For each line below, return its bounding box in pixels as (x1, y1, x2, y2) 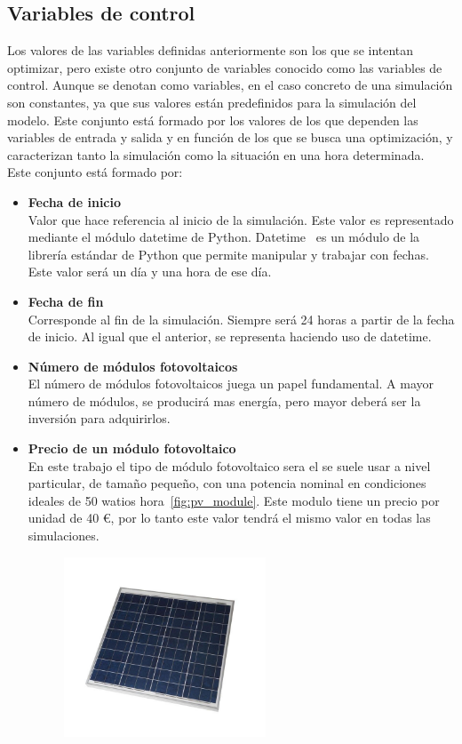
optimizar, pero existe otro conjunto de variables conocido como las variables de (7, 58, 442, 76)
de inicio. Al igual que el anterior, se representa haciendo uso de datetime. (28, 327, 432, 346)
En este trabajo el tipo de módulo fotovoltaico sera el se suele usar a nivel (28, 456, 431, 475)
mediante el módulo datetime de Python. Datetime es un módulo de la (28, 228, 420, 246)
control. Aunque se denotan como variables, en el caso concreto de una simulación (7, 76, 453, 94)
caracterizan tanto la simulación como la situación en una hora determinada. (7, 145, 425, 164)
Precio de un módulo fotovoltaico (28, 439, 236, 458)
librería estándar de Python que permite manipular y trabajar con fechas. (28, 244, 429, 263)
